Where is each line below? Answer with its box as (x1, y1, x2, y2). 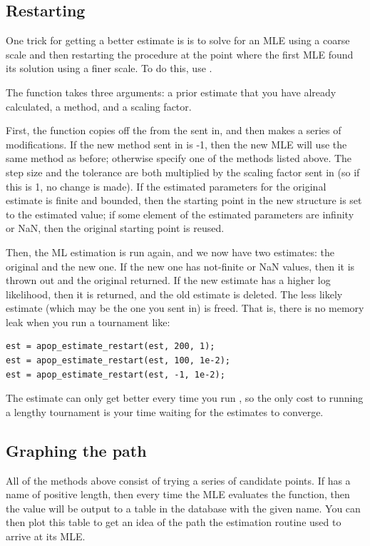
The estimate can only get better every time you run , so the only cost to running (6, 390, 364, 405)
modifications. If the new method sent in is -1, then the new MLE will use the (6, 136, 347, 151)
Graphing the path (6, 439, 147, 461)
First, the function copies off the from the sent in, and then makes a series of (6, 123, 341, 138)
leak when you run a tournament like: (6, 314, 170, 329)
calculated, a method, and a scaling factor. (6, 98, 192, 113)
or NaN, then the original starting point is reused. (6, 221, 225, 236)
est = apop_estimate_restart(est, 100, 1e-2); (6, 355, 230, 366)
